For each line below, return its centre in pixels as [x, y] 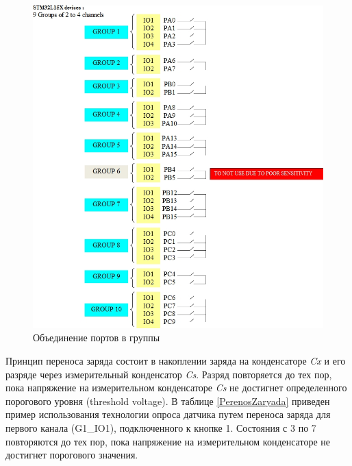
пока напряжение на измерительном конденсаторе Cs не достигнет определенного [176, 388]
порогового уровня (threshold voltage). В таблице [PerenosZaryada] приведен [168, 401]
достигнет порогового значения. [72, 455]
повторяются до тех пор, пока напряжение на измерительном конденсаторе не [168, 441]
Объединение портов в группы [97, 338]
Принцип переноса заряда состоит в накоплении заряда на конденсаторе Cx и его [176, 360]
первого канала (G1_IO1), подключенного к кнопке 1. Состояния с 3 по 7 [161, 427]
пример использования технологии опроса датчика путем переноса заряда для [168, 414]
